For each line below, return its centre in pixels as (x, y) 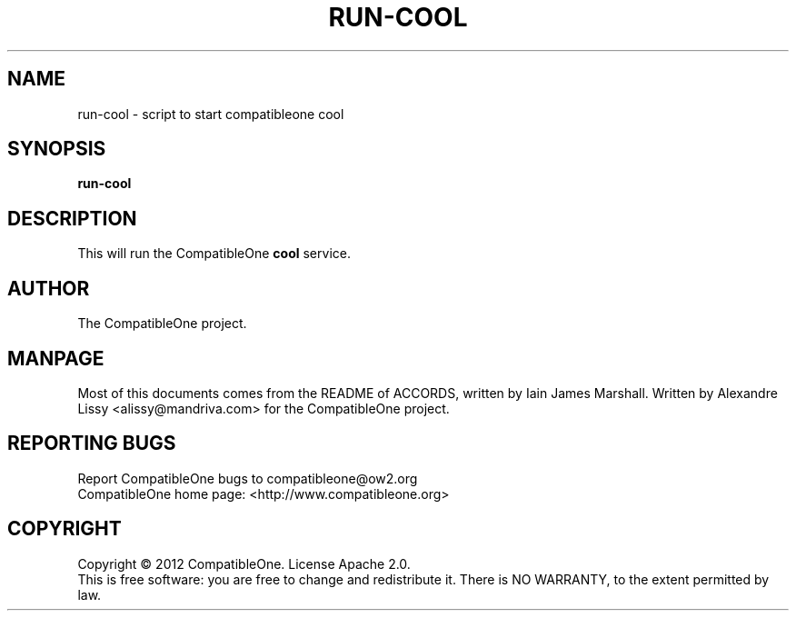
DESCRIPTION (72, 218)
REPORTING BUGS (92, 444)
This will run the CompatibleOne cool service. (214, 254)
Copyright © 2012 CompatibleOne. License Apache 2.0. (244, 563)
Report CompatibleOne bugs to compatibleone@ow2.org (248, 478)
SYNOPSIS (57, 149)
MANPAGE (56, 358)
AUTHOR (49, 288)
